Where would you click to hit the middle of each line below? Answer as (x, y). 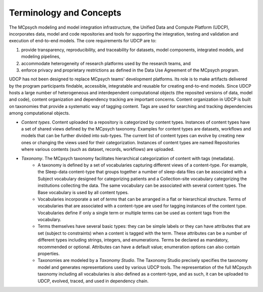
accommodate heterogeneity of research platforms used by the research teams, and (106, 63)
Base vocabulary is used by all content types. (83, 192)
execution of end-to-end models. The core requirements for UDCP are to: (83, 41)
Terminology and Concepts (65, 13)
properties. (49, 254)
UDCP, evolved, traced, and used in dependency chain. (93, 281)
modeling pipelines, (41, 56)
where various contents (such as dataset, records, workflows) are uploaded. (98, 149)
